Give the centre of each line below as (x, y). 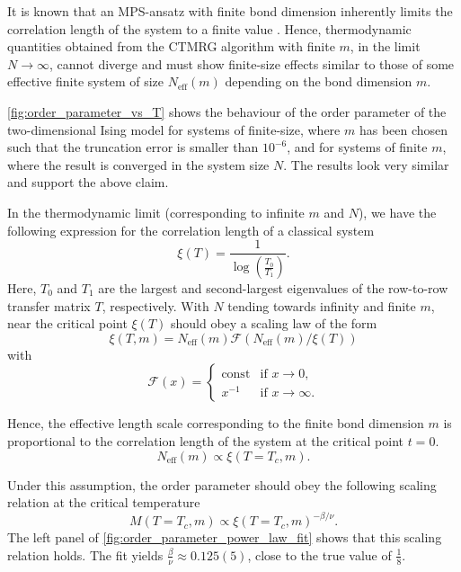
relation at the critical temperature (104, 502)
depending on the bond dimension (319, 81)
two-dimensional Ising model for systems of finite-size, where (174, 129)
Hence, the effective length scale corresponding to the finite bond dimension (216, 423)
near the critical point (67, 323)
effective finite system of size (86, 81)
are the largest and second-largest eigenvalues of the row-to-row (273, 288)
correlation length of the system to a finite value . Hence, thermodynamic (209, 28)
